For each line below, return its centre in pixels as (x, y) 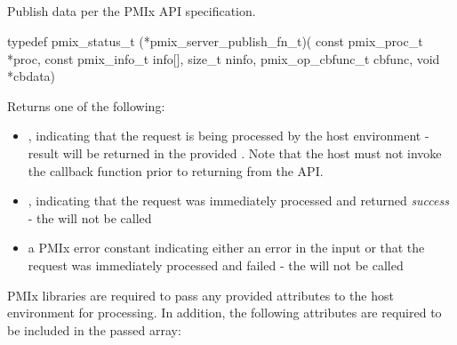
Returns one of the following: (86, 105)
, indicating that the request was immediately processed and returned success (238, 201)
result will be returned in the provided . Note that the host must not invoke (235, 152)
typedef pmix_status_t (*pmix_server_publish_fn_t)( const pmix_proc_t (215, 40)
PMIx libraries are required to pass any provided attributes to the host (200, 295)
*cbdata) (32, 76)
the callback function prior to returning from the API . (176, 170)
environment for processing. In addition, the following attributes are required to (224, 313)
